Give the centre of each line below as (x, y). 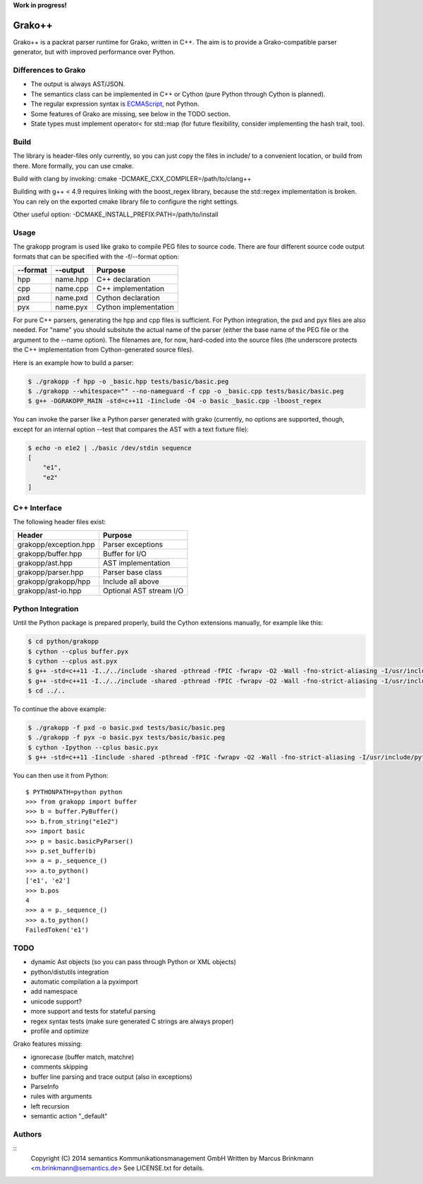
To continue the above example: (60, 709)
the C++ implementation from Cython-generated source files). (103, 350)
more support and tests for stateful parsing (93, 1011)
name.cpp (72, 289)
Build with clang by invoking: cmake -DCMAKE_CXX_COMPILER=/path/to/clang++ (132, 178)
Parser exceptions (133, 545)
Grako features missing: (48, 1044)
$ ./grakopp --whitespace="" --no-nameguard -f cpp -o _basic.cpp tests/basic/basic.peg (186, 391)
